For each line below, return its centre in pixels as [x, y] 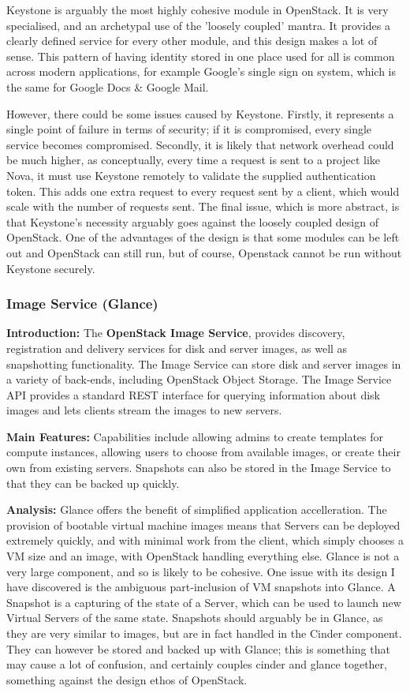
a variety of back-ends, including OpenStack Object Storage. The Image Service [199, 379]
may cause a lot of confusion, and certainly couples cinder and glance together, [197, 664]
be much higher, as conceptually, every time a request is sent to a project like [194, 160]
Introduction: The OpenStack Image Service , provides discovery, [176, 333]
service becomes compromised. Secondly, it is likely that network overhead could [200, 144]
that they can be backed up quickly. [93, 483]
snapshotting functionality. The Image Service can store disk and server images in [204, 363]
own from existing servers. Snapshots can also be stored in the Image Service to [199, 468]
